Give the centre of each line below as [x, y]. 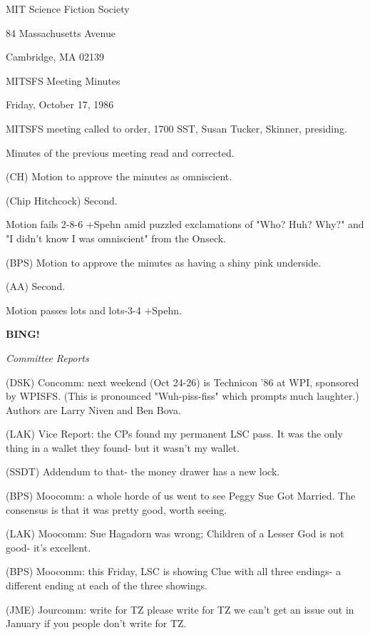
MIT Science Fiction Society [68, 9]
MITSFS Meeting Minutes [63, 80]
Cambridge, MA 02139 [55, 57]
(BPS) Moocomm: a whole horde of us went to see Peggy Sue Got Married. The [181, 496]
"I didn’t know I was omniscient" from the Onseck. [116, 238]
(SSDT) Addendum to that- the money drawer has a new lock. [143, 471]
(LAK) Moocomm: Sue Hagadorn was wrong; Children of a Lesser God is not [175, 533]
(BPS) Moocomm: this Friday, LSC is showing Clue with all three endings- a [174, 571]
